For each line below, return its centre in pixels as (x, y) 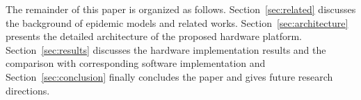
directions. (28, 90)
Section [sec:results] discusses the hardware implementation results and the (166, 49)
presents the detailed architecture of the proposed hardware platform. (154, 36)
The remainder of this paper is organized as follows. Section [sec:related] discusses (181, 9)
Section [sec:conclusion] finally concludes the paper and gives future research (169, 76)
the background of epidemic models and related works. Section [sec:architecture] (177, 22)
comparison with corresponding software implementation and (136, 63)
